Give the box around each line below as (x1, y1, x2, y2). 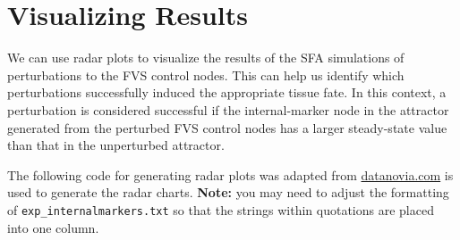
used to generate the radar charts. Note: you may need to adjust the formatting (7, 183, 449, 202)
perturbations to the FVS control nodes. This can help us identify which (7, 65, 405, 84)
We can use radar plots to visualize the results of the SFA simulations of (7, 48, 405, 67)
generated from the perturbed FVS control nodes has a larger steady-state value (7, 118, 447, 137)
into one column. (7, 218, 99, 236)
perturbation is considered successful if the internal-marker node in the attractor (7, 100, 449, 119)
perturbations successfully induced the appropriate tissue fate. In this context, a (7, 83, 447, 102)
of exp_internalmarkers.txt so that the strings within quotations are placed (7, 200, 434, 219)
